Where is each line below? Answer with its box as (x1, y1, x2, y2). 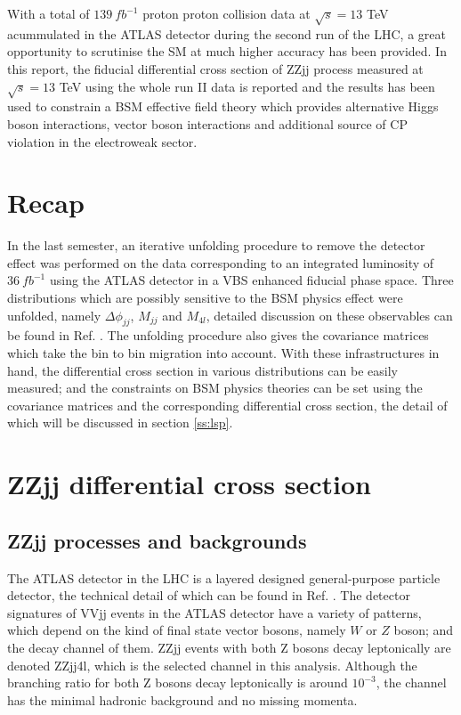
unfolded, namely (7, 305, 101, 324)
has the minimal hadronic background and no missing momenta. (7, 690, 358, 709)
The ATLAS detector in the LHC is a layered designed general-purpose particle (7, 568, 441, 587)
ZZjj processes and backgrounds (7, 526, 307, 554)
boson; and (393, 621, 454, 639)
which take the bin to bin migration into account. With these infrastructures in (7, 343, 440, 362)
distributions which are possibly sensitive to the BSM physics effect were (7, 288, 403, 306)
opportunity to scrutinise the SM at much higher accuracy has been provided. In (7, 42, 447, 61)
